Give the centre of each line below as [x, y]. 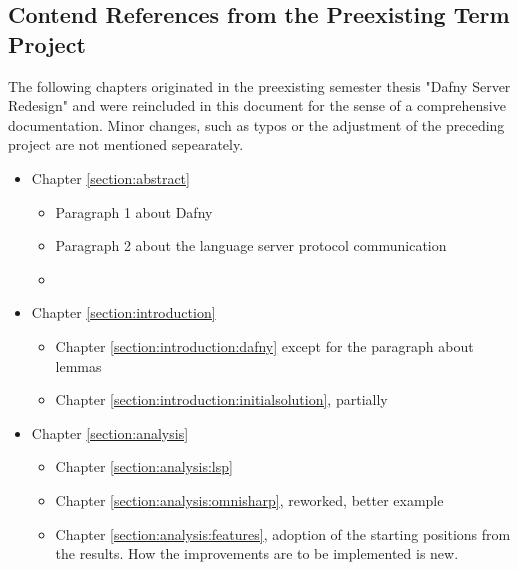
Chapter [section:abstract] [110, 177]
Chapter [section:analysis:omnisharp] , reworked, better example [249, 499]
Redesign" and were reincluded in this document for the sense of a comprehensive [257, 105]
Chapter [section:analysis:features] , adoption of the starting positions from [283, 533]
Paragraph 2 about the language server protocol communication [251, 245]
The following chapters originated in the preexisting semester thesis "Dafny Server [259, 85]
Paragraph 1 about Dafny [134, 211]
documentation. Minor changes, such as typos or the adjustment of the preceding [256, 124]
